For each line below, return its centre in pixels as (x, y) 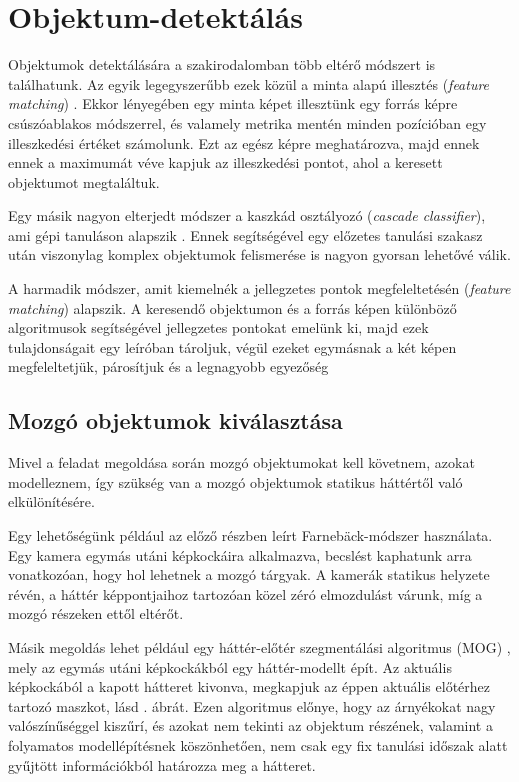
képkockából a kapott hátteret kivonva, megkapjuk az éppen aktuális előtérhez (249, 686)
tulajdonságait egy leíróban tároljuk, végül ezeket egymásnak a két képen (232, 346)
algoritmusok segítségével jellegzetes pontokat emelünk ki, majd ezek (218, 327)
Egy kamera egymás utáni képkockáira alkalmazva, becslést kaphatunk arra (240, 554)
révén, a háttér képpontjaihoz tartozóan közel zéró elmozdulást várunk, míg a (245, 593)
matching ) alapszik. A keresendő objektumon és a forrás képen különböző (232, 307)
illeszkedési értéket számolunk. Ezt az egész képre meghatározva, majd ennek (244, 142)
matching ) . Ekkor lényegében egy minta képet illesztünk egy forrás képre (233, 103)
